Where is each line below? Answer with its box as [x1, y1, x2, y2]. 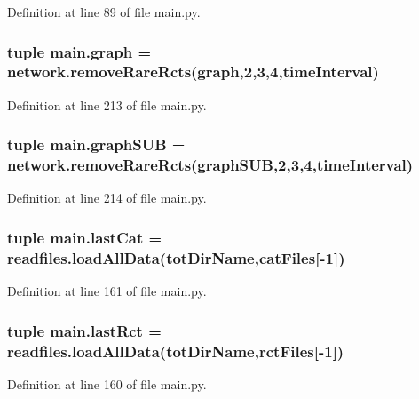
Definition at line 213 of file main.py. [7, 95, 207, 114]
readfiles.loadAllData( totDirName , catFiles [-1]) [7, 246, 345, 268]
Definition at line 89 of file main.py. [7, 3, 201, 20]
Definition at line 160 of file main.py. [7, 374, 207, 393]
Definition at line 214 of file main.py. [7, 188, 207, 207]
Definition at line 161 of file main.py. [7, 282, 207, 300]
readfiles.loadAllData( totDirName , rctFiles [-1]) [7, 339, 344, 362]
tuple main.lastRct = [7, 319, 162, 341]
